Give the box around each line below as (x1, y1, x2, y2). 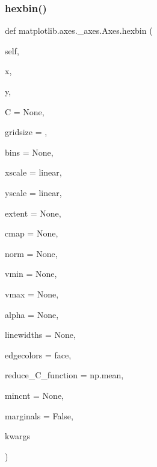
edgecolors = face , (5, 348, 72, 361)
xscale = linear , (5, 166, 62, 179)
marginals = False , (5, 409, 73, 422)
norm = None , (5, 247, 58, 259)
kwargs (5, 430, 31, 442)
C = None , (5, 105, 45, 118)
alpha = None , (5, 308, 59, 320)
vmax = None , (5, 287, 59, 300)
